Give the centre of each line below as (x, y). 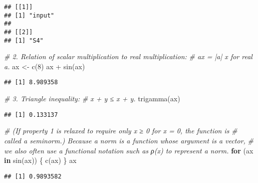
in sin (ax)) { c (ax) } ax (40, 160)
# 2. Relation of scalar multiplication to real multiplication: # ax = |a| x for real (128, 56)
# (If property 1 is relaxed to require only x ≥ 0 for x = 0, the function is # (121, 131)
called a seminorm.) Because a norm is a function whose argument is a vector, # (129, 140)
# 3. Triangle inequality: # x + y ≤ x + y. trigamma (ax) (92, 99)
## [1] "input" (29, 15)
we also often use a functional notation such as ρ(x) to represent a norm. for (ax (129, 150)
